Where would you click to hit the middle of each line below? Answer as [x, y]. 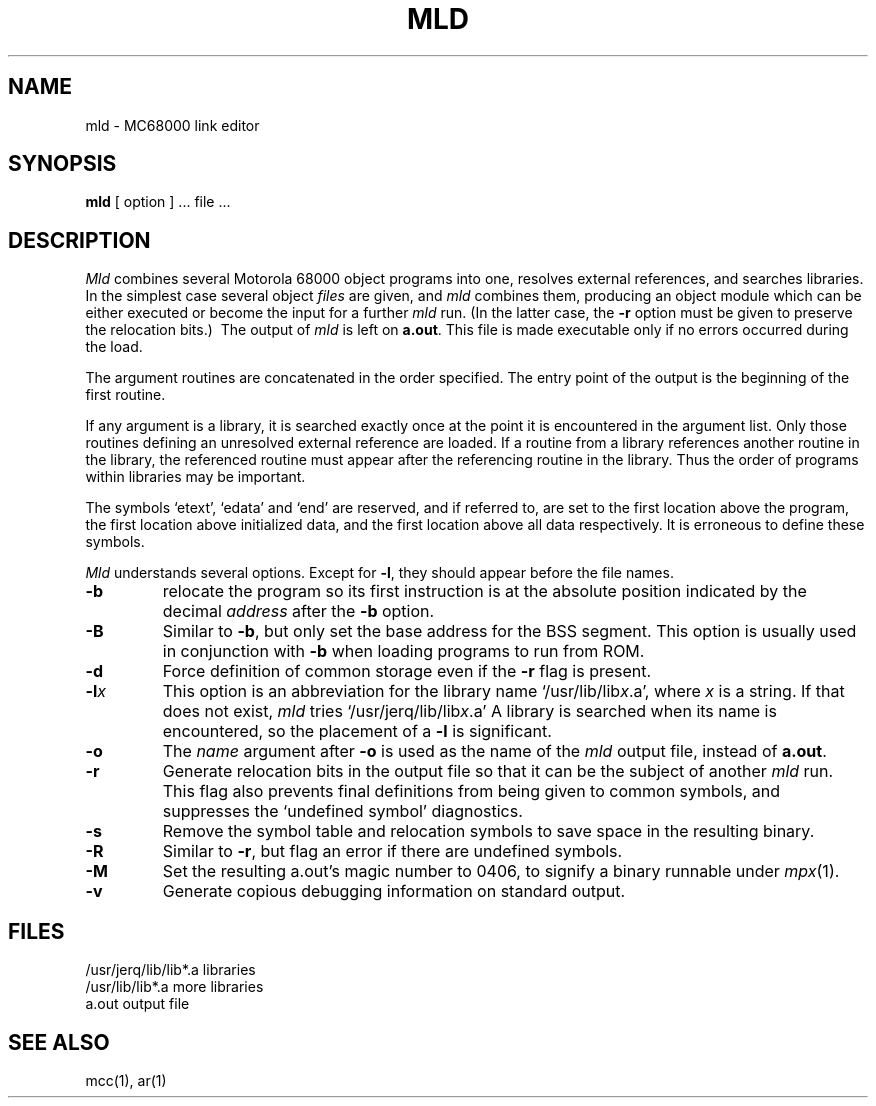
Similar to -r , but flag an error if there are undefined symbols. [392, 851]
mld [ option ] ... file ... [158, 202]
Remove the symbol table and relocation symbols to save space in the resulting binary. [488, 831]
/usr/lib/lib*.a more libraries [174, 987]
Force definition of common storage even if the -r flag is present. [407, 671]
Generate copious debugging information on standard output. [394, 891]
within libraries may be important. [195, 477]
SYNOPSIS [62, 164]
